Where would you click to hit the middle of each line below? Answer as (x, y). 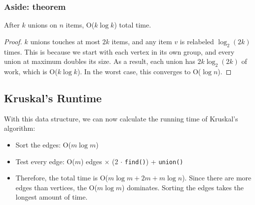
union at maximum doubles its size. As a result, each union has (100, 61)
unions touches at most (65, 41)
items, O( (80, 25)
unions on (42, 25)
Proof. (13, 41)
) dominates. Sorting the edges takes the (183, 187)
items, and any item (142, 41)
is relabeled (197, 41)
